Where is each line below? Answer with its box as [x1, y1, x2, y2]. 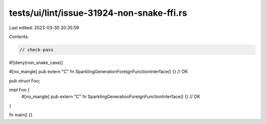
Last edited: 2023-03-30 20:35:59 [9, 25, 79, 31]
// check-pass [19, 47, 54, 52]
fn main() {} [9, 112, 33, 118]
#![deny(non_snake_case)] [9, 59, 63, 65]
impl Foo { [9, 87, 30, 93]
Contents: [9, 34, 29, 40]
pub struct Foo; [9, 78, 40, 83]
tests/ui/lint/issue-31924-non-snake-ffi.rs [9, 7, 187, 18]
